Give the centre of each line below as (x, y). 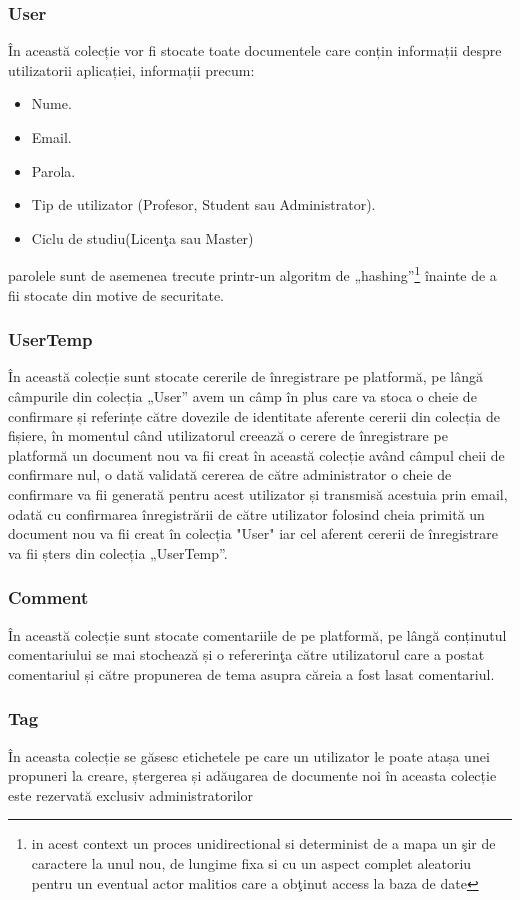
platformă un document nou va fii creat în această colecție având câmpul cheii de (256, 454)
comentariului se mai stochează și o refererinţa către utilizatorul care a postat (246, 654)
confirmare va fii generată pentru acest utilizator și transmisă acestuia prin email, (258, 494)
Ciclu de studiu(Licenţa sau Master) (142, 237)
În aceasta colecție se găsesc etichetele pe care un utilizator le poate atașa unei (249, 755)
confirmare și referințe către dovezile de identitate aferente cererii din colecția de (254, 415)
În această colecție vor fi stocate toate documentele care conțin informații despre (255, 50)
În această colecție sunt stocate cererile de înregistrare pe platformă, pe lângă (245, 376)
